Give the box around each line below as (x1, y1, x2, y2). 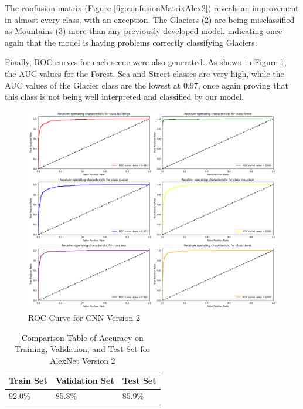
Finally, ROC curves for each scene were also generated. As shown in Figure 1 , (5, 56, 287, 68)
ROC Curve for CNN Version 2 (28, 312, 140, 324)
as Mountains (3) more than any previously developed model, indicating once (5, 25, 282, 37)
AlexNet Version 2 (49, 354, 115, 366)
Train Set (9, 374, 47, 387)
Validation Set (55, 374, 114, 387)
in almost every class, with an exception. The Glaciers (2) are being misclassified (5, 13, 295, 25)
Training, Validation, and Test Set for (15, 343, 151, 355)
